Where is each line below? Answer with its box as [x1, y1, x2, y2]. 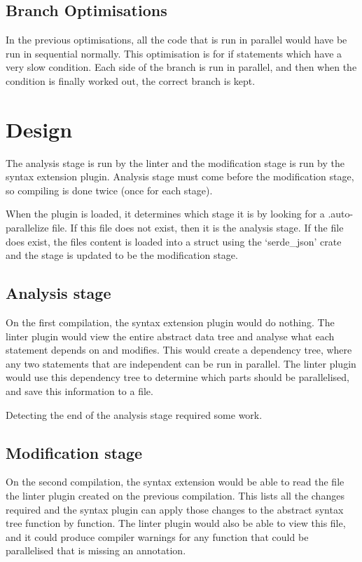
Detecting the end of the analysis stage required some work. [6, 407, 263, 422]
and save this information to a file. [6, 384, 153, 399]
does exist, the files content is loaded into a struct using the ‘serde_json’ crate [6, 234, 342, 248]
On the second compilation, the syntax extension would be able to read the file [6, 474, 344, 489]
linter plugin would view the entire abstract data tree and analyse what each [6, 328, 335, 343]
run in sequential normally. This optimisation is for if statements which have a [6, 46, 342, 60]
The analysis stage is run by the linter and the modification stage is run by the [6, 155, 344, 170]
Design [6, 114, 73, 143]
